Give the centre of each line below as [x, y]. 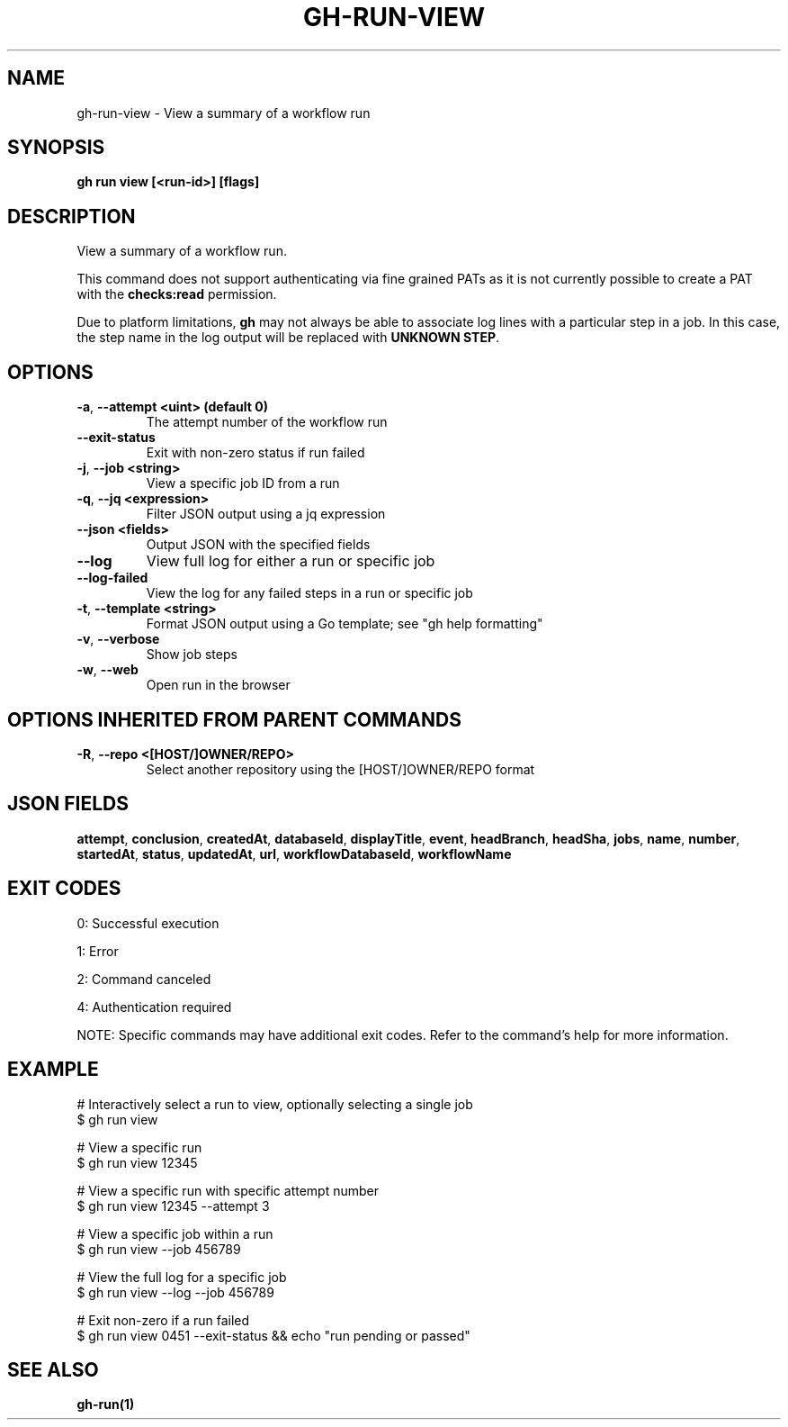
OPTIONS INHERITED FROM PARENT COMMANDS [234, 719]
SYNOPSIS [56, 148]
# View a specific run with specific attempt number [228, 1190]
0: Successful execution [148, 923]
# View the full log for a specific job [182, 1277]
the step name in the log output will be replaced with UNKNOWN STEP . [288, 338]
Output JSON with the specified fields [258, 545]
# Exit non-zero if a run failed [163, 1320]
